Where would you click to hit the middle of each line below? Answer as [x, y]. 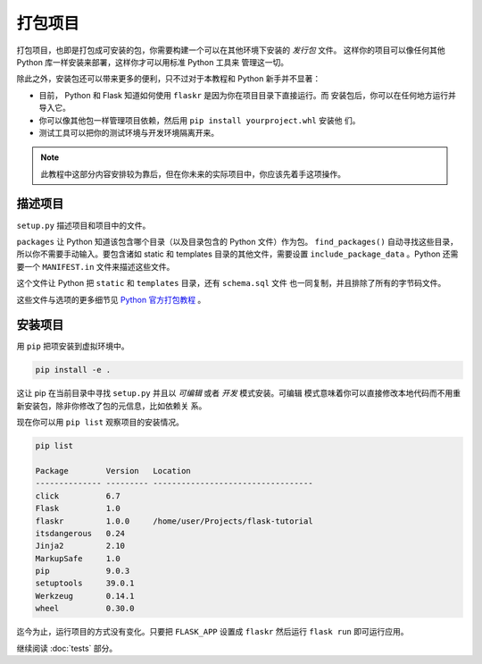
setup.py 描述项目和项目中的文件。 [83, 225]
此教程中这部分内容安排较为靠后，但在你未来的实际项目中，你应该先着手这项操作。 [193, 173]
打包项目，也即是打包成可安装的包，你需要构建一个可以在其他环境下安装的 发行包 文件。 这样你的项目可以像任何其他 [231, 50]
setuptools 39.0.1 [85, 584]
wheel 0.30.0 [85, 609]
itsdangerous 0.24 [80, 533]
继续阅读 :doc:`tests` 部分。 [67, 648]
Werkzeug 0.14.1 [85, 596]
